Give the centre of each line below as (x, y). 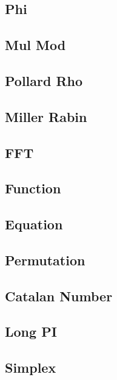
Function (33, 188)
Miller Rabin (46, 116)
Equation (34, 224)
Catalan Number (59, 296)
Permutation (45, 260)
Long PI (31, 332)
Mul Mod (35, 45)
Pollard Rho (44, 80)
